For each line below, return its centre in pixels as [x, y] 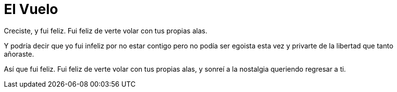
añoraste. [19, 54]
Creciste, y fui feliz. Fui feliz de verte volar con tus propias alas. [106, 31]
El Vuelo [31, 9]
